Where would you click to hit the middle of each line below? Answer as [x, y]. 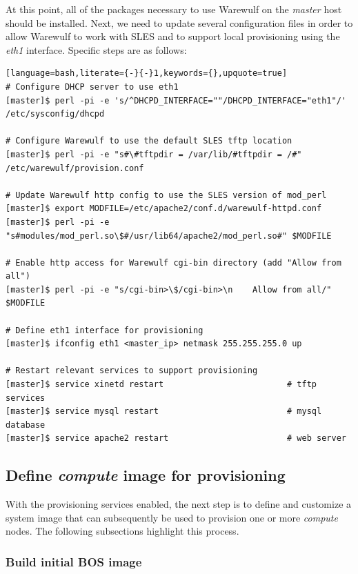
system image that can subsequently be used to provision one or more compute [172, 517]
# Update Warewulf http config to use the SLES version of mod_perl [166, 195]
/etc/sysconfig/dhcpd [55, 114]
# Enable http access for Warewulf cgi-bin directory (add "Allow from [173, 263]
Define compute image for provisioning [146, 475]
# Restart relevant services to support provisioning [132, 371]
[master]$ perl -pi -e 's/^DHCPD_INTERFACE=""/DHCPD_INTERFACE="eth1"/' [176, 100]
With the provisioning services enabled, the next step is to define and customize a [179, 504]
